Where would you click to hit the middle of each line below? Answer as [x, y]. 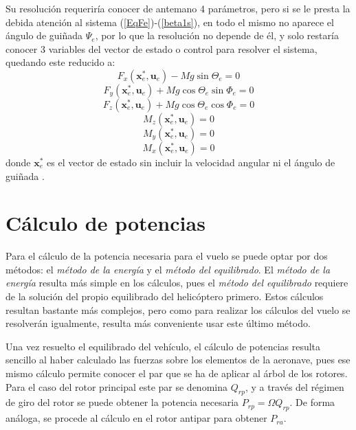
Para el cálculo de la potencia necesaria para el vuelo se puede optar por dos [167, 256]
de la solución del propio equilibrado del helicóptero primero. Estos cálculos [165, 296]
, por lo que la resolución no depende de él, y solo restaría [217, 35]
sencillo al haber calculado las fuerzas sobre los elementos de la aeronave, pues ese [178, 360]
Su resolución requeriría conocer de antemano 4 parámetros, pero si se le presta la [178, 8]
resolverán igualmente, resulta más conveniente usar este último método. [158, 323]
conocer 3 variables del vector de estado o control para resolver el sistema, [162, 48]
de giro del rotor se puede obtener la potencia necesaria [122, 402]
